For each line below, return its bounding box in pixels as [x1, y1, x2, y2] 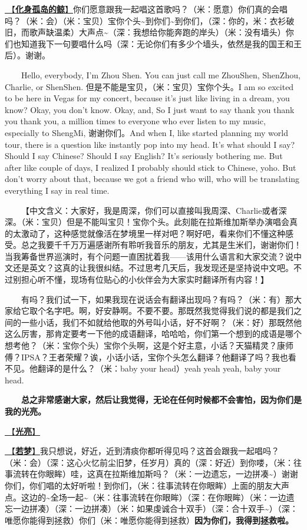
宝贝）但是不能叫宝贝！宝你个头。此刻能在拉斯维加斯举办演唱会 [41, 216, 289, 228]
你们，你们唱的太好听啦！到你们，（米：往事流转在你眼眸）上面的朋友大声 [5, 479, 289, 491]
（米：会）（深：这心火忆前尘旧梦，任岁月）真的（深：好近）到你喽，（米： [5, 456, 293, 468]
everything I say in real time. [5, 184, 110, 196]
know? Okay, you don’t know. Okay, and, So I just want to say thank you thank [5, 103, 295, 115]
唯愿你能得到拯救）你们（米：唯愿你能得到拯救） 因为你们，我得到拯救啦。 [5, 514, 293, 526]
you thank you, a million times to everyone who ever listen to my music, [5, 115, 266, 127]
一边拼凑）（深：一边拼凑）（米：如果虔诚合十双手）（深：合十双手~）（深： [12, 502, 298, 515]
